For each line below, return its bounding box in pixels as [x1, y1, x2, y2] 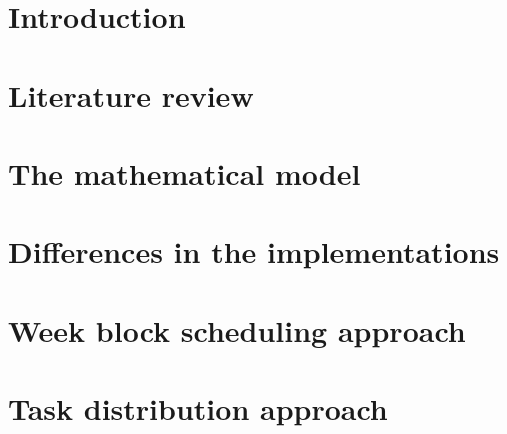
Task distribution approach [8, 388, 388, 429]
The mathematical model [8, 152, 361, 193]
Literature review [8, 74, 254, 115]
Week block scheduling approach [8, 309, 466, 350]
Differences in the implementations [8, 231, 500, 272]
